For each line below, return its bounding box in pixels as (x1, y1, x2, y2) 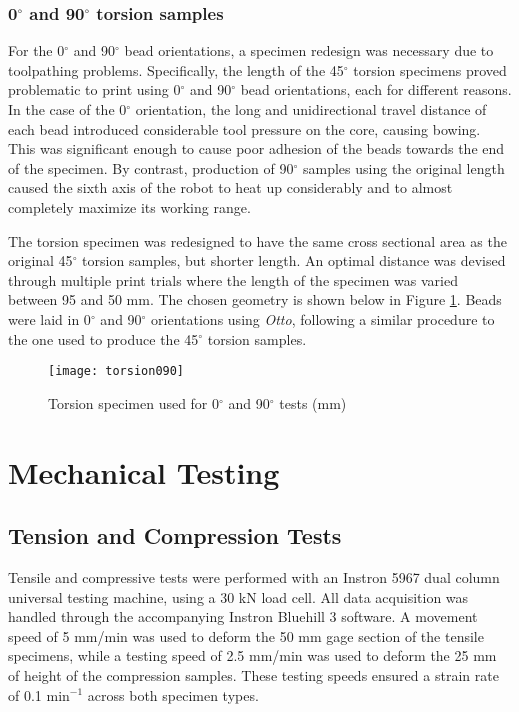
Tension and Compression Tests (8, 520, 342, 551)
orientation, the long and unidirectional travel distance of (135, 99, 487, 119)
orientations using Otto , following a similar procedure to (151, 308, 495, 329)
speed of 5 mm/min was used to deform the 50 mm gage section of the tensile (8, 625, 484, 646)
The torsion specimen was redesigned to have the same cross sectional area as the (8, 230, 507, 251)
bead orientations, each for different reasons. (240, 79, 512, 100)
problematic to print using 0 (8, 79, 181, 100)
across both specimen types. (87, 684, 259, 705)
